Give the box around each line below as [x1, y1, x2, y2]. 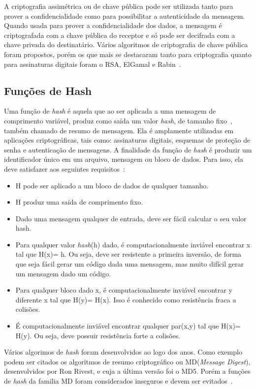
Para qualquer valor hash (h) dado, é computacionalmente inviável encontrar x [15, 239, 251, 249]
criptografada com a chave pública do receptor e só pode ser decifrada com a [4, 30, 235, 40]
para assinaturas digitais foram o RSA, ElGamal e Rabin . [4, 59, 181, 69]
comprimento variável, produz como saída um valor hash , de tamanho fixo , [4, 115, 232, 125]
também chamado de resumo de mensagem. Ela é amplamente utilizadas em [4, 125, 234, 135]
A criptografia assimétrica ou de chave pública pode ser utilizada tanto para [4, 1, 233, 11]
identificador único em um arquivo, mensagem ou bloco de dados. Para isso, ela [4, 154, 243, 164]
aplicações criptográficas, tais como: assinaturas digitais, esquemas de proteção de [4, 135, 251, 145]
